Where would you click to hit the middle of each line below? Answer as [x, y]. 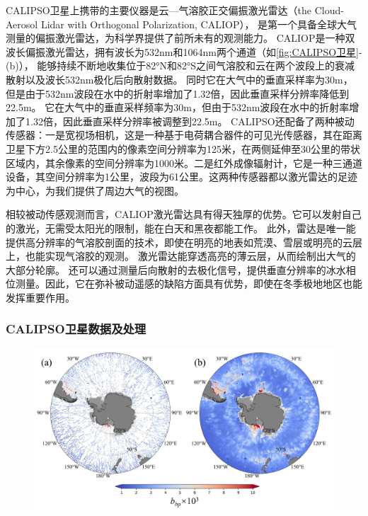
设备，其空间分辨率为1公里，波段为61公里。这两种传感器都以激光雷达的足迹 [182, 177]
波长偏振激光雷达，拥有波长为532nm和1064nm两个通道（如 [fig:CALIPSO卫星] [182, 51]
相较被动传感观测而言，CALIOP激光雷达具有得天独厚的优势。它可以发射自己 [184, 214]
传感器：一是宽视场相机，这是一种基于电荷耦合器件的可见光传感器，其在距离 [184, 135]
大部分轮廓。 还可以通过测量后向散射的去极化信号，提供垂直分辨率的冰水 [176, 269]
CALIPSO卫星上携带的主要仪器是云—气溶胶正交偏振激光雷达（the [159, 10]
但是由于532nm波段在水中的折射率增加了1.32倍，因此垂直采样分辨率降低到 [178, 93]
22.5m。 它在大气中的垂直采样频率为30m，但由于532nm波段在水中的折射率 [178, 107]
